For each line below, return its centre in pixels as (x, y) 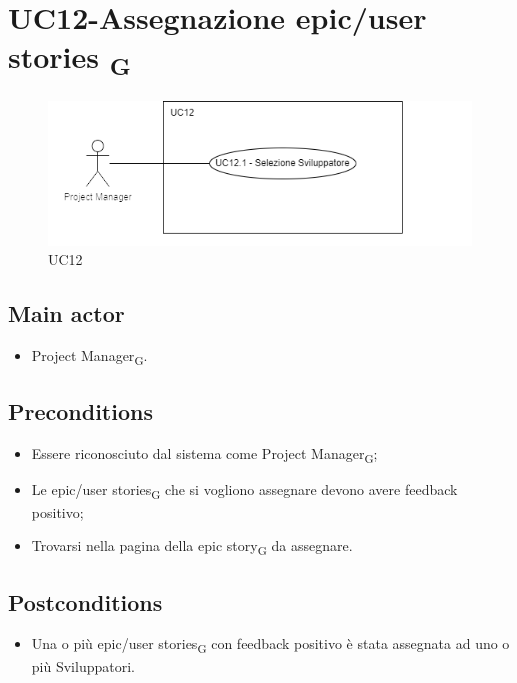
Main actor (66, 313)
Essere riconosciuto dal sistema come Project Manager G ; (204, 455)
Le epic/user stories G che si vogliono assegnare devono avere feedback (244, 491)
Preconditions (80, 411)
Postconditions (85, 601)
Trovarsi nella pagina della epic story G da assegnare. (192, 546)
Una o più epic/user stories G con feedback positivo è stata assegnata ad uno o (270, 645)
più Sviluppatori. (83, 665)
